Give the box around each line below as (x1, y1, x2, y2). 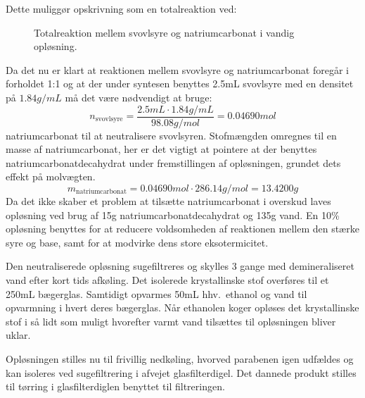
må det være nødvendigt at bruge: (65, 89, 212, 104)
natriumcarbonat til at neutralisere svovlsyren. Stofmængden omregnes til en (6, 128, 337, 142)
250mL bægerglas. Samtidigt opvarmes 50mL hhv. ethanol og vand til (6, 286, 307, 301)
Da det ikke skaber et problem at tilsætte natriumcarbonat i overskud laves (6, 194, 331, 208)
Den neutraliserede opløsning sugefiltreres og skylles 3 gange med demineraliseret (6, 259, 354, 273)
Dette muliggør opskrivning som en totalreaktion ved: (6, 1, 237, 15)
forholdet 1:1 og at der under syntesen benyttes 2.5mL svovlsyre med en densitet (6, 76, 354, 91)
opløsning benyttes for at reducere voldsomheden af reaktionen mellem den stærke (6, 221, 359, 236)
